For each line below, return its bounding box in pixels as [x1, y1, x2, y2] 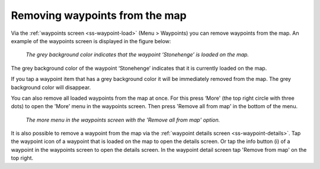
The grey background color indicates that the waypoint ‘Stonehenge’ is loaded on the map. [25, 51, 249, 58]
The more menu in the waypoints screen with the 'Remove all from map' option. [25, 116, 220, 123]
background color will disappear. [11, 83, 91, 91]
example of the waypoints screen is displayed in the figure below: [11, 37, 171, 44]
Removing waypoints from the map [11, 9, 187, 22]
